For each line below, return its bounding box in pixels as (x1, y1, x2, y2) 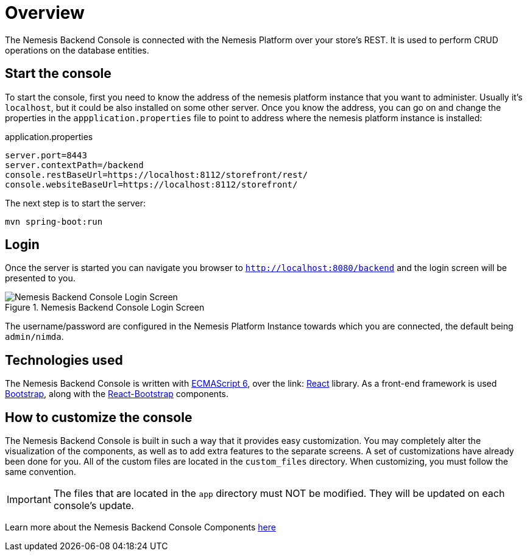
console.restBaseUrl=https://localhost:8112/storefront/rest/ (5, 169, 308, 180)
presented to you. (5, 273, 76, 284)
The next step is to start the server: (5, 197, 146, 208)
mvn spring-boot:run (5, 216, 103, 227)
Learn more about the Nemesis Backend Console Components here (5, 522, 276, 533)
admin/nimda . (5, 331, 64, 342)
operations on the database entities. (5, 44, 149, 55)
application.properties (5, 131, 93, 142)
